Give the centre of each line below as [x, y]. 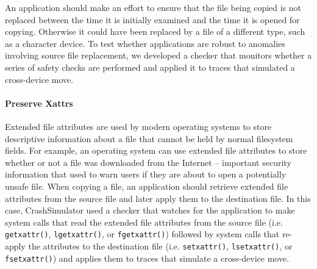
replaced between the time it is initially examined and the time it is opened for [152, 19]
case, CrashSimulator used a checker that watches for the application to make [150, 210]
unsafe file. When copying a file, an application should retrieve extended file [147, 186]
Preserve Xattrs [39, 103]
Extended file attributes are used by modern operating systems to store [138, 126]
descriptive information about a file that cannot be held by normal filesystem [149, 138]
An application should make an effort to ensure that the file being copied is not [153, 7]
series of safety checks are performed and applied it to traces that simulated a [150, 67]
